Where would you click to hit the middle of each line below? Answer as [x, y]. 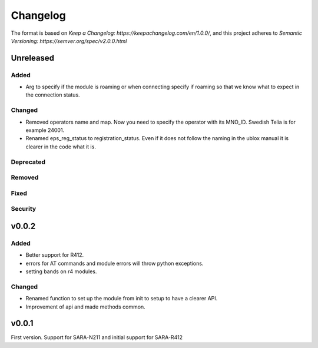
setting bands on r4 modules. [61, 271]
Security [24, 209]
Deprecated [28, 162]
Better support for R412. [55, 255]
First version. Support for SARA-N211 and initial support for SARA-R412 [97, 337]
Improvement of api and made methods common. [85, 307]
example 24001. [45, 130]
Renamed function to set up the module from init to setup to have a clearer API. [122, 299]
